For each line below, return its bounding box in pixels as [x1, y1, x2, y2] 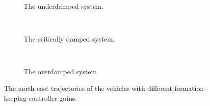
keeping [4, 92, 26, 103]
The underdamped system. [24, 1, 104, 11]
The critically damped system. [24, 34, 115, 44]
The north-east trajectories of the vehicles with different [4, 83, 172, 93]
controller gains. [28, 92, 77, 103]
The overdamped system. [24, 66, 99, 77]
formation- [174, 83, 206, 93]
